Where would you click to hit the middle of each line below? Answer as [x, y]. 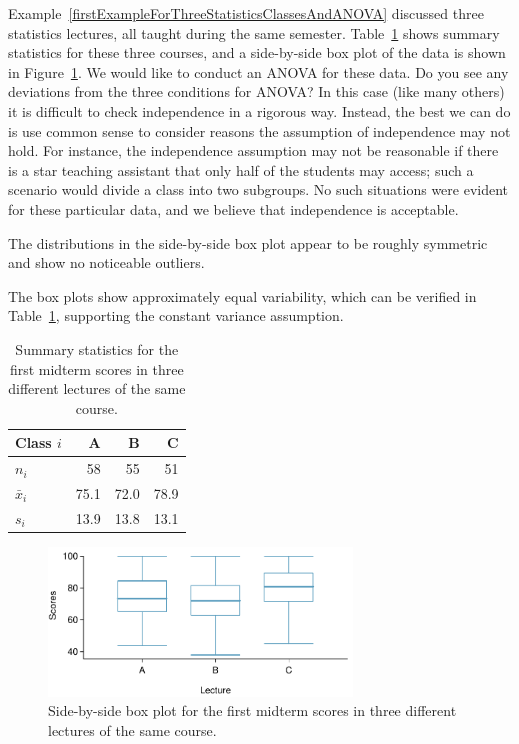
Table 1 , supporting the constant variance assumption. [176, 315]
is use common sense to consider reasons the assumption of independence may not [259, 130]
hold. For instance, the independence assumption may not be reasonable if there [253, 150]
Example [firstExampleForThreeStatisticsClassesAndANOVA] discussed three [246, 13]
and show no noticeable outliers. [106, 262]
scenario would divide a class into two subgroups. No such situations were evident [258, 189]
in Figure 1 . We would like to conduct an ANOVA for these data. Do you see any [258, 71]
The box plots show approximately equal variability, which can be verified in [242, 295]
